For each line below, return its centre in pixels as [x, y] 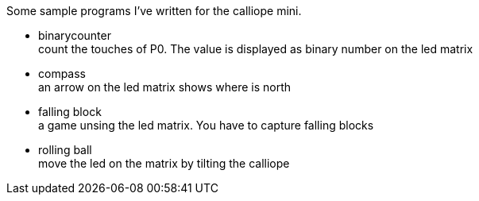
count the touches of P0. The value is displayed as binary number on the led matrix [256, 49]
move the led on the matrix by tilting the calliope [164, 163]
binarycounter [75, 35]
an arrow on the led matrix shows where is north [165, 87]
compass [62, 73]
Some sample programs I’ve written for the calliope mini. [154, 11]
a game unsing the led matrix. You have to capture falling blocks [206, 125]
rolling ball [65, 150]
